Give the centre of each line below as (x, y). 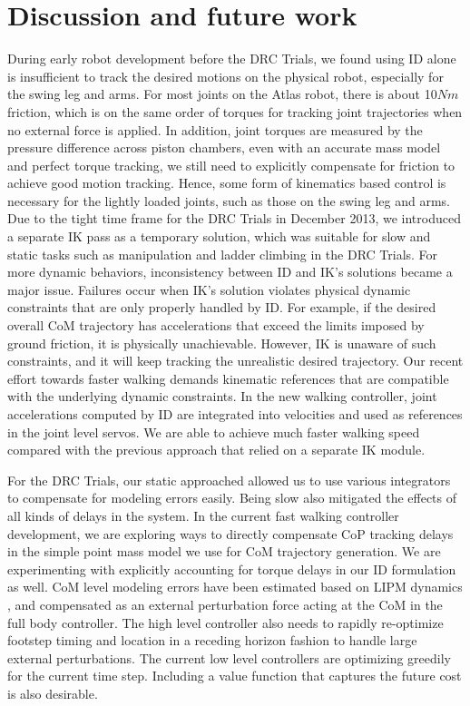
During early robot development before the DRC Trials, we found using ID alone (232, 59)
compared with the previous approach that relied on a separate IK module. (216, 450)
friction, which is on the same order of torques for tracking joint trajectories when (235, 111)
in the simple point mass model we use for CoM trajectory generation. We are (224, 551)
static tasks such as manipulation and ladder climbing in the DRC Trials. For (223, 254)
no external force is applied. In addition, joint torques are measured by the (215, 129)
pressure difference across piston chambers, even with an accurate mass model (224, 147)
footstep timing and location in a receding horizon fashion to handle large (212, 640)
